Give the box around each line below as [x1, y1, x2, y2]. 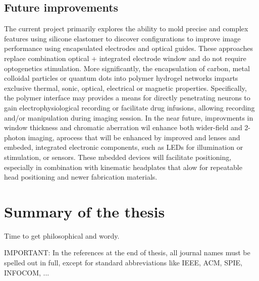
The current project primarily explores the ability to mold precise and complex [4, 23, 248, 34]
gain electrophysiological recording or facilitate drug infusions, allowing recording [4, 102, 255, 113]
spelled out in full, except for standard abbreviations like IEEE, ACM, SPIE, [4, 257, 242, 268]
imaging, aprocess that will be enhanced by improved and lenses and [28, 132, 240, 142]
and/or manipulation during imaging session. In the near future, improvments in [4, 112, 253, 123]
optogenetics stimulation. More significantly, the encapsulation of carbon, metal [4, 63, 250, 73]
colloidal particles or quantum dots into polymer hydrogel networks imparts [4, 73, 238, 83]
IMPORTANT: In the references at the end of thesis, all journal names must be [4, 247, 250, 258]
